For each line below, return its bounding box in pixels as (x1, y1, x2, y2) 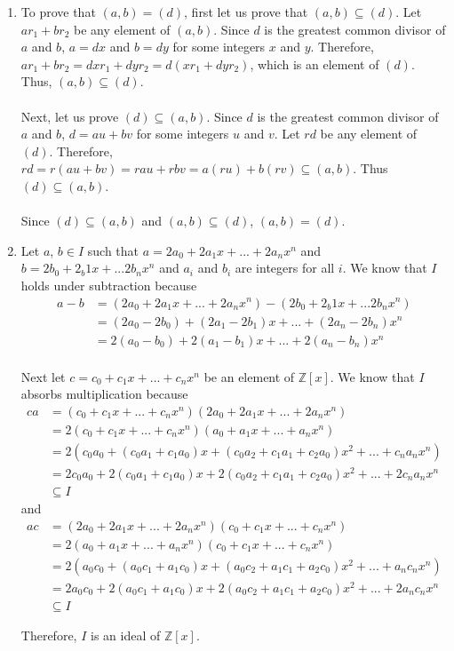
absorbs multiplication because (20, 385, 188, 403)
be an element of (203, 367, 295, 385)
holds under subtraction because (20, 275, 197, 294)
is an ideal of (90, 625, 161, 644)
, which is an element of (250, 54, 379, 73)
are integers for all (235, 258, 335, 277)
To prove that (20, 3, 96, 20)
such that (87, 241, 139, 259)
